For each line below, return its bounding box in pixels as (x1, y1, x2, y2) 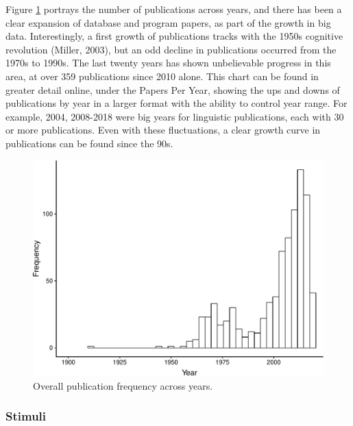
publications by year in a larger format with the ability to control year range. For (5, 96, 348, 110)
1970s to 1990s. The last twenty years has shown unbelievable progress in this (5, 55, 331, 70)
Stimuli (5, 408, 47, 425)
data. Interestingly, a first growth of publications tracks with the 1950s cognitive (5, 29, 343, 43)
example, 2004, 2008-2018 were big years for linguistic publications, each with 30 (5, 109, 344, 123)
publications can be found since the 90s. (5, 136, 173, 150)
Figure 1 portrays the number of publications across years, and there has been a (5, 2, 342, 16)
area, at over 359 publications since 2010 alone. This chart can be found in (5, 68, 319, 83)
